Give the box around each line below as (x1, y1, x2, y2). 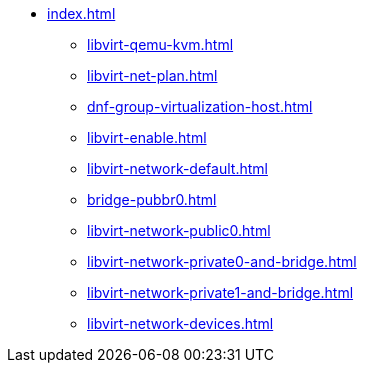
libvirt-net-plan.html (87, 67, 218, 84)
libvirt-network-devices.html (87, 315, 274, 332)
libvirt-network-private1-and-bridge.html (87, 284, 354, 301)
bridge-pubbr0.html (87, 191, 217, 208)
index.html (47, 5, 116, 22)
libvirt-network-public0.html (87, 222, 271, 239)
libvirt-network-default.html (87, 160, 268, 177)
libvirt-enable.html (87, 129, 207, 146)
